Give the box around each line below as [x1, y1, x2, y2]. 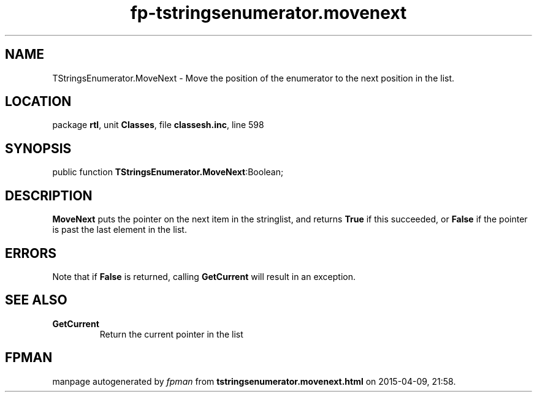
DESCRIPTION [5, 187, 93, 203]
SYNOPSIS [5, 140, 72, 156]
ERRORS [5, 245, 57, 261]
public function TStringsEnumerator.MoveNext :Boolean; [52, 167, 284, 178]
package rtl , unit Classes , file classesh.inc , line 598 [52, 119, 264, 130]
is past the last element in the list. [52, 224, 187, 235]
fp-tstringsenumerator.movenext [130, 2, 407, 23]
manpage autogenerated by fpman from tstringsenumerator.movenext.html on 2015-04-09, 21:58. [52, 376, 456, 387]
